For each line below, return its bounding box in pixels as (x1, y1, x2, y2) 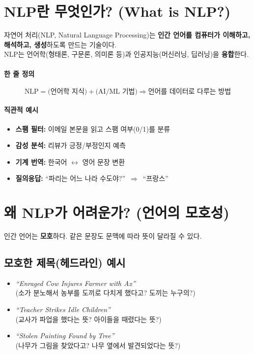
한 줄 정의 (4, 68, 35, 78)
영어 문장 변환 (82, 156, 125, 167)
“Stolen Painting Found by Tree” (15, 330, 114, 341)
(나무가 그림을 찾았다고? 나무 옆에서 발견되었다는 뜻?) (15, 340, 181, 350)
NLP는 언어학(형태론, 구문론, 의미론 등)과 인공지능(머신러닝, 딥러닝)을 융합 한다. (4, 49, 249, 59)
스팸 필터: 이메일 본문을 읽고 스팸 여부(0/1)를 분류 (15, 123, 170, 134)
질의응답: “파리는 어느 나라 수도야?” (15, 173, 126, 183)
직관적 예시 (4, 105, 38, 115)
